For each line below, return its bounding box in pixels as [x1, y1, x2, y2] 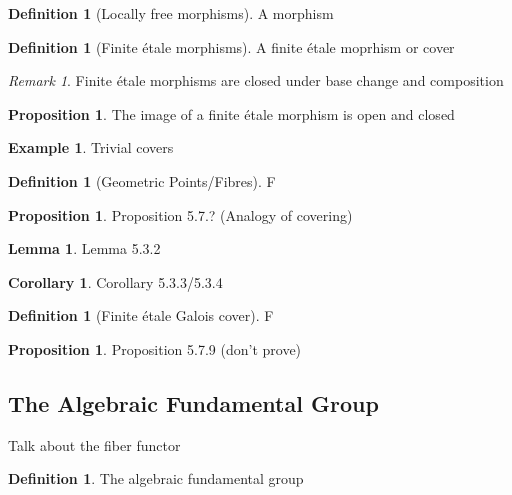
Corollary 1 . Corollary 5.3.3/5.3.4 [8, 271, 223, 292]
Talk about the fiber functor [8, 434, 181, 455]
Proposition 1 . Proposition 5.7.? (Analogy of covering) [8, 204, 353, 225]
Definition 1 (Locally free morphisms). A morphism [8, 3, 334, 23]
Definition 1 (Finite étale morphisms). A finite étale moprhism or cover [8, 36, 455, 57]
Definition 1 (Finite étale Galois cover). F [8, 305, 274, 326]
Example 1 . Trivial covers [8, 137, 174, 158]
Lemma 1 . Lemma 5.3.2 [8, 238, 161, 259]
